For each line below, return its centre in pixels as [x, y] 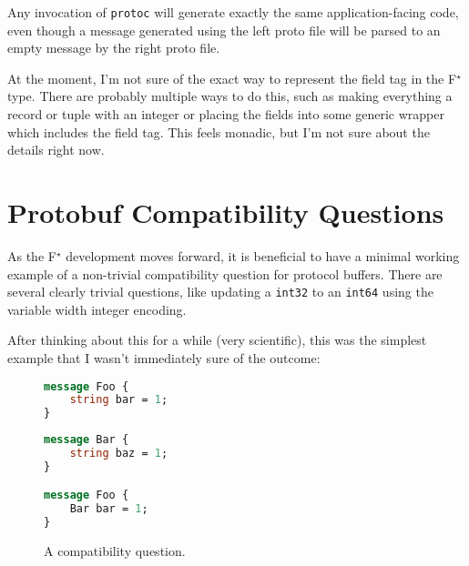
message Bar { [87, 440]
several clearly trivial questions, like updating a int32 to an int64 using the [220, 292]
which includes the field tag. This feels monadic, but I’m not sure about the [219, 131]
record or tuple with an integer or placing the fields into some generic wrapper [226, 114]
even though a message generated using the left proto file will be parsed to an [224, 30]
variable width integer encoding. [97, 309]
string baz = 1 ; [119, 454]
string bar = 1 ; [119, 400]
